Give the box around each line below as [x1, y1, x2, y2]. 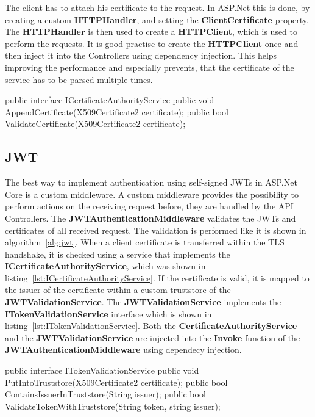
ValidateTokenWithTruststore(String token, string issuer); [5, 399, 221, 412]
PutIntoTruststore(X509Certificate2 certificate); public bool [5, 375, 228, 388]
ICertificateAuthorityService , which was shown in [5, 259, 206, 272]
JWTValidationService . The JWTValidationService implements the [5, 296, 281, 308]
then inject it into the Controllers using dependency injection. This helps [5, 49, 277, 62]
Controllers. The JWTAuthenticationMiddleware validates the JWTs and [5, 211, 296, 224]
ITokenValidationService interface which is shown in [5, 307, 212, 320]
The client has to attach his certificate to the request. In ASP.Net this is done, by [5, 1, 310, 13]
